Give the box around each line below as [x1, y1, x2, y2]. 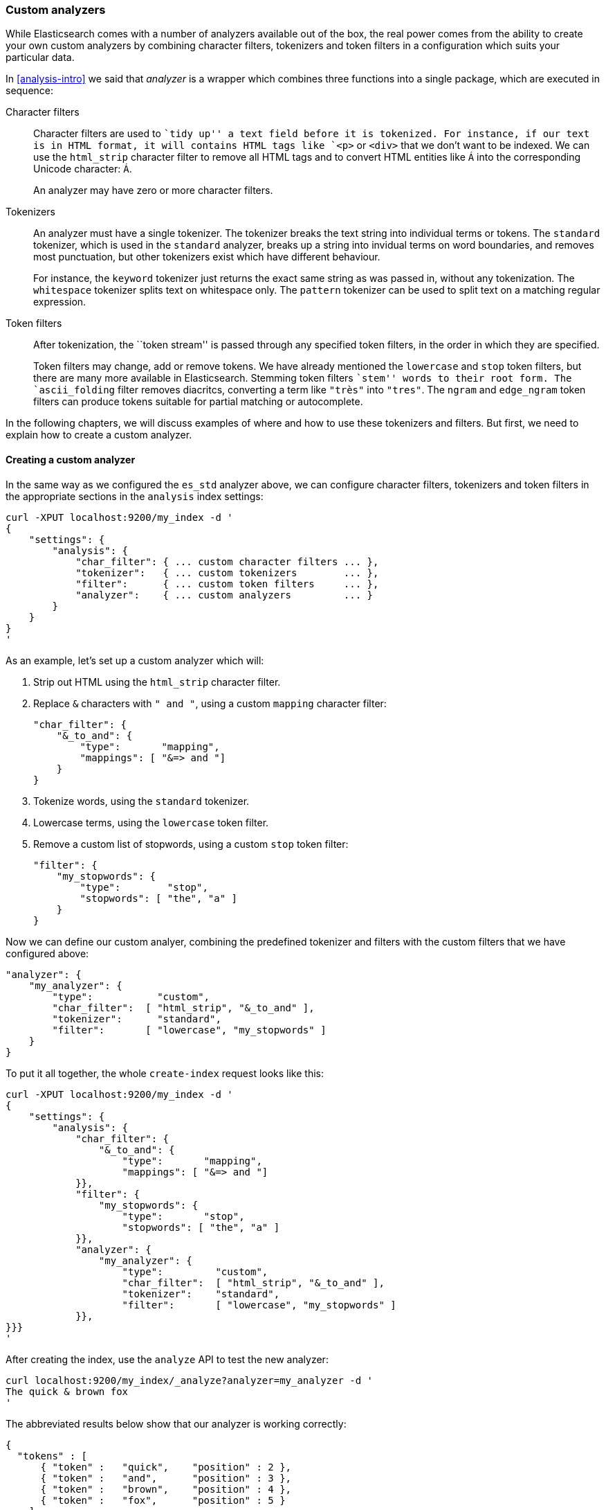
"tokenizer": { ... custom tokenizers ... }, [75, 567, 379, 578]
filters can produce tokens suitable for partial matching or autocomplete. [33, 396, 363, 408]
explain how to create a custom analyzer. [6, 429, 192, 441]
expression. [33, 296, 86, 308]
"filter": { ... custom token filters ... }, [75, 578, 379, 589]
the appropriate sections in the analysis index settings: [6, 490, 264, 502]
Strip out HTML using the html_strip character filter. [33, 675, 281, 688]
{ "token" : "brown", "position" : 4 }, [40, 1483, 292, 1495]
